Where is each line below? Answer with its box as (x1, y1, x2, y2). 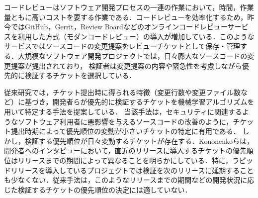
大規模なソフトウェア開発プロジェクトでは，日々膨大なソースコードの (17, 50, 248, 61)
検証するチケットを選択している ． (24, 70, 136, 81)
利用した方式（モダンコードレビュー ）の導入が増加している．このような (17, 31, 255, 41)
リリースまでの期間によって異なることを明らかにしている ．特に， (17, 155, 233, 165)
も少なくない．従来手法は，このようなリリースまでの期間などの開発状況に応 (4, 175, 255, 185)
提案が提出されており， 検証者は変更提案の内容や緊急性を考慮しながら (10, 60, 242, 71)
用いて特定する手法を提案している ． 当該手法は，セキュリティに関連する (4, 106, 242, 116)
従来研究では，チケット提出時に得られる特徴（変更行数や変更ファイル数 (4, 87, 241, 97)
